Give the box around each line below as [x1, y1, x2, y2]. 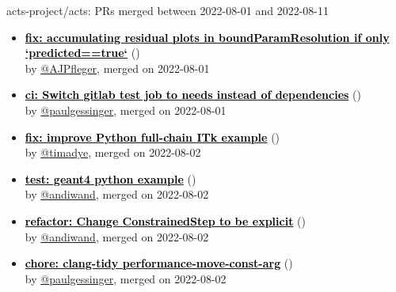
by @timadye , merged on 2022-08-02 [25, 144, 201, 161]
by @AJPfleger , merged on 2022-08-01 [25, 59, 210, 76]
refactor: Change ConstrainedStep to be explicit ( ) [25, 212, 306, 229]
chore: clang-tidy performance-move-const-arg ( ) [25, 255, 293, 271]
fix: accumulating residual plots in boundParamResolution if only [25, 28, 390, 45]
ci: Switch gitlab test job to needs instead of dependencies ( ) [25, 86, 361, 103]
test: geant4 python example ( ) [25, 170, 196, 187]
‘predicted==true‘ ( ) [25, 44, 140, 61]
